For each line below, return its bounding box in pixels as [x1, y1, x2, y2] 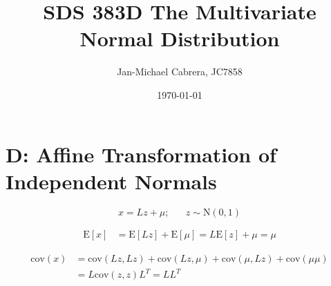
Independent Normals [6, 166, 217, 195]
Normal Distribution [79, 24, 280, 53]
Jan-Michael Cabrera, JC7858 [117, 64, 243, 79]
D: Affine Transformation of [6, 140, 276, 168]
